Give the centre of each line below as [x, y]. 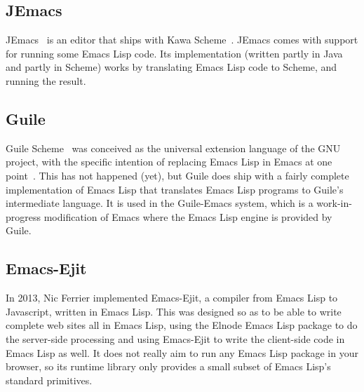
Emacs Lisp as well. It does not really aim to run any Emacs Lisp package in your [182, 352]
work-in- [334, 203]
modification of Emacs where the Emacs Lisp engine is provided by [188, 216]
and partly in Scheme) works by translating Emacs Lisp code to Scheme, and [171, 67]
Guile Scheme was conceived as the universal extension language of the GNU [173, 148]
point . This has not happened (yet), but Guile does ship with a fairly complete [177, 175]
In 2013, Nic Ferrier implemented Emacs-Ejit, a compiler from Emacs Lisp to [172, 298]
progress [23, 216]
